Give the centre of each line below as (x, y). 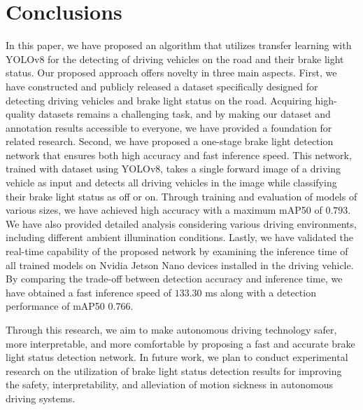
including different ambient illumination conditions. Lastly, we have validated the (180, 237)
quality (21, 114)
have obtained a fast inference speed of (89, 292)
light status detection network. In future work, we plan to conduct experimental (177, 357)
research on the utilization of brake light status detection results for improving (174, 370)
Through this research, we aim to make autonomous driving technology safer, (171, 329)
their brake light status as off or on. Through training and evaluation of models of (181, 196)
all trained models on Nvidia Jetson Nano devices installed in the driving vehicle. (180, 265)
